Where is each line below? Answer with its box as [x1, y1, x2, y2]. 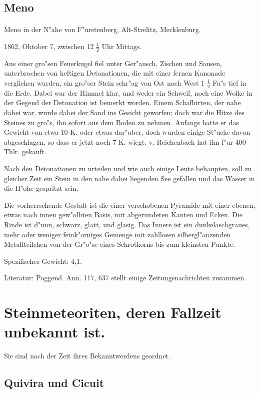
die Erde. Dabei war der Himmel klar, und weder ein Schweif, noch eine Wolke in [4, 87, 252, 98]
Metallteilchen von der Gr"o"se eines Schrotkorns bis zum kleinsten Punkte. [4, 239, 235, 249]
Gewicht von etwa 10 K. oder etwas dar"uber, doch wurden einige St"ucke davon [4, 127, 250, 137]
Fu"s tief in [212, 77, 246, 88]
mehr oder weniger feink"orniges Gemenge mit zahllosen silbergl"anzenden [4, 229, 231, 239]
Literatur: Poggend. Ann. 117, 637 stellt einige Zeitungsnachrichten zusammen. [4, 272, 246, 283]
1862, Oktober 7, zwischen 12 [4, 41, 94, 51]
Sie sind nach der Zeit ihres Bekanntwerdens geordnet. [4, 350, 170, 361]
